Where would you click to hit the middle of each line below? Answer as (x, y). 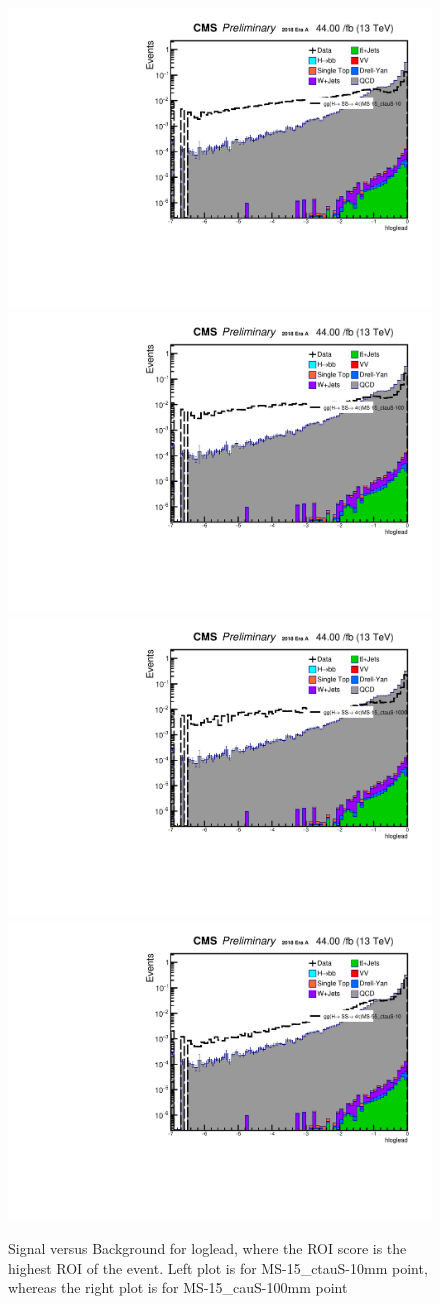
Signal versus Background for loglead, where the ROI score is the (207, 1248)
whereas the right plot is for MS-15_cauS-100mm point (178, 1287)
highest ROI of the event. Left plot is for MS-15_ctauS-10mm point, (218, 1267)
